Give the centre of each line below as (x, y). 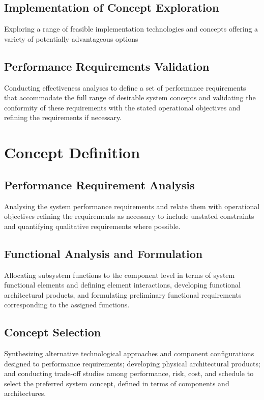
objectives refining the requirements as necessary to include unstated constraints (129, 216)
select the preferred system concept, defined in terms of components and (117, 383)
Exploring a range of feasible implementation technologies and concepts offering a (131, 29)
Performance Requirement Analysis (99, 184)
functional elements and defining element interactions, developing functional (122, 285)
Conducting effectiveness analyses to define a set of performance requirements (125, 87)
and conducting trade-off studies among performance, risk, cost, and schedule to (129, 373)
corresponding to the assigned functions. (67, 305)
